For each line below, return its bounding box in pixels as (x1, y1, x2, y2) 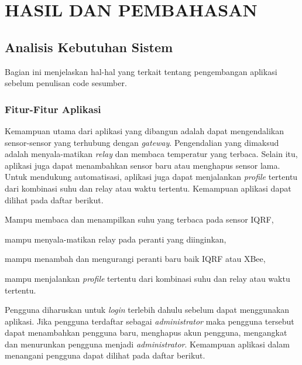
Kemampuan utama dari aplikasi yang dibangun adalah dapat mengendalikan (5, 124, 284, 137)
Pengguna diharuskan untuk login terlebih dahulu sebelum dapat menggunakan (5, 303, 290, 316)
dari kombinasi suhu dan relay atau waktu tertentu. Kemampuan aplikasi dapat (5, 182, 291, 194)
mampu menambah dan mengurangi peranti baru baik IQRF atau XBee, (5, 253, 266, 265)
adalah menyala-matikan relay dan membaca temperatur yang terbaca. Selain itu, (5, 148, 298, 160)
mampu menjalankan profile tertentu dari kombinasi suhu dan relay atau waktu (5, 272, 290, 284)
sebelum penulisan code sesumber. (5, 77, 127, 89)
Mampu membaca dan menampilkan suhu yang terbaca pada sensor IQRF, (5, 213, 274, 226)
